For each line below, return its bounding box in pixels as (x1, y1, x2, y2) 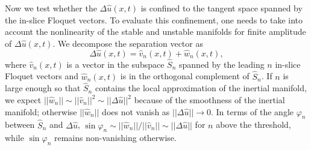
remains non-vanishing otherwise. (54, 131, 177, 144)
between (5, 118, 35, 131)
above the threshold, (216, 118, 291, 131)
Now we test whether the (5, 2, 97, 14)
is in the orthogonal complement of (120, 70, 250, 82)
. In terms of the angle (211, 105, 294, 118)
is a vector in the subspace (66, 58, 165, 70)
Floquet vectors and (5, 70, 79, 82)
